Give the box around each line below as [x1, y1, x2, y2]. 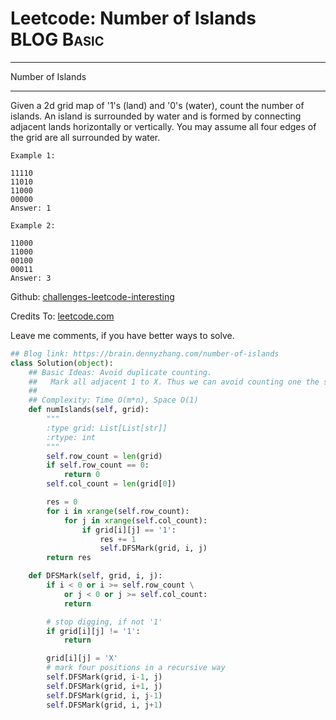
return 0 [63, 470, 101, 480]
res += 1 [99, 534, 137, 544]
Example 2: [10, 220, 56, 231]
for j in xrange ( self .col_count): [63, 515, 208, 526]
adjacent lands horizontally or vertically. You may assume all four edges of [10, 120, 317, 132]
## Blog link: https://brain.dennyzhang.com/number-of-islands [10, 348, 280, 359]
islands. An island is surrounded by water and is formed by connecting [10, 110, 302, 122]
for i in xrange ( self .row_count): [46, 506, 190, 516]
